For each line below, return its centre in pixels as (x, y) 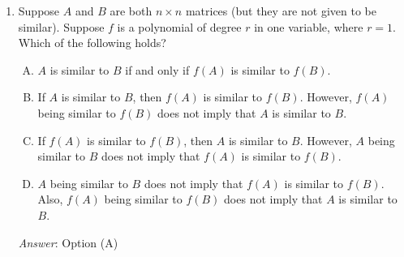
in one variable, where (309, 26)
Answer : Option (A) (68, 242)
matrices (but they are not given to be (281, 11)
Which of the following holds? (92, 43)
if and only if (157, 69)
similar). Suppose (61, 26)
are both (131, 11)
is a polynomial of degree (179, 26)
